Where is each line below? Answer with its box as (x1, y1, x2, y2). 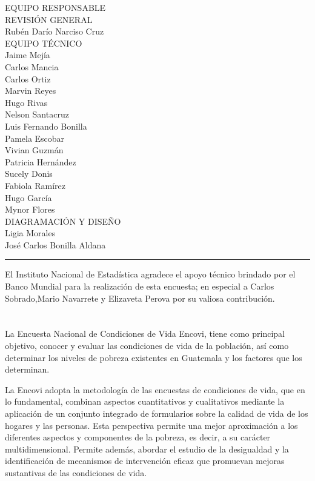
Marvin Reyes (5, 84, 56, 97)
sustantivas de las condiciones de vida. (5, 466, 147, 479)
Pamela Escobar (5, 131, 65, 144)
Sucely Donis (5, 167, 53, 180)
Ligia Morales (5, 227, 56, 239)
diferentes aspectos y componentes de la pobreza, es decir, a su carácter (5, 431, 271, 443)
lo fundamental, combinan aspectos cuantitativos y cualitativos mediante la (5, 395, 285, 408)
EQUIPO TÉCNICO (5, 36, 82, 49)
